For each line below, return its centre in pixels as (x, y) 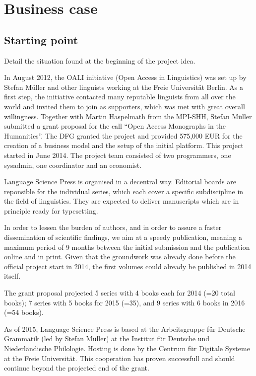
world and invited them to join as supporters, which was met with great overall (125, 106)
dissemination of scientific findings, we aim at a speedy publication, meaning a (123, 237)
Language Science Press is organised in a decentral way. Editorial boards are (120, 182)
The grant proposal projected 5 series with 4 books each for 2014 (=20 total (120, 293)
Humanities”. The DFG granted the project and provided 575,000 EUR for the (123, 135)
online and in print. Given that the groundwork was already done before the (120, 257)
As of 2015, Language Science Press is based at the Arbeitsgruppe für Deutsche (125, 329)
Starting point (41, 39)
